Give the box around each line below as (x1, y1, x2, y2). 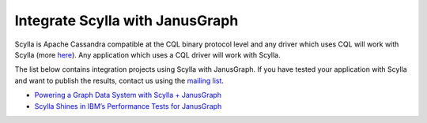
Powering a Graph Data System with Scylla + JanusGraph (34, 91, 221, 100)
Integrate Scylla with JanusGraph (14, 12, 239, 29)
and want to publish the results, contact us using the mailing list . (14, 76, 225, 85)
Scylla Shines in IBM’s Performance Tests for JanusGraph (34, 101, 222, 110)
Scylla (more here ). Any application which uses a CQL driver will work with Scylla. (14, 50, 281, 59)
